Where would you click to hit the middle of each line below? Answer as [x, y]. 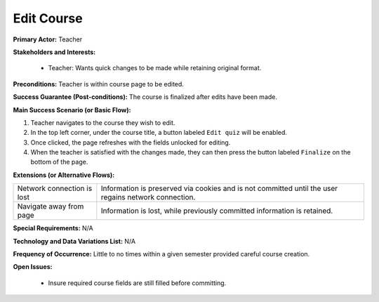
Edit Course [48, 18]
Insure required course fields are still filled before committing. [137, 283]
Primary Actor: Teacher [48, 39]
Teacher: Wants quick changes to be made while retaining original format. [155, 68]
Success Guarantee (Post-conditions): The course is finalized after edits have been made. [145, 97]
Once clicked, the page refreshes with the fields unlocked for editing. [131, 142]
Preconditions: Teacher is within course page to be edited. [98, 84]
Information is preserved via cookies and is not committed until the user [219, 188]
